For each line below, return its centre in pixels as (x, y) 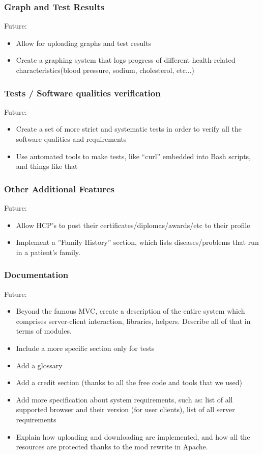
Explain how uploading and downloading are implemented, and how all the (133, 436)
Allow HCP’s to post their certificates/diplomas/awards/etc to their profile (133, 225)
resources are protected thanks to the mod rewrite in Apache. (112, 447)
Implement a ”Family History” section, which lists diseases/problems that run (137, 242)
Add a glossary (39, 365)
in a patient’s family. (48, 252)
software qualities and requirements (71, 139)
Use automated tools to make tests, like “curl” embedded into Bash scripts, (133, 156)
